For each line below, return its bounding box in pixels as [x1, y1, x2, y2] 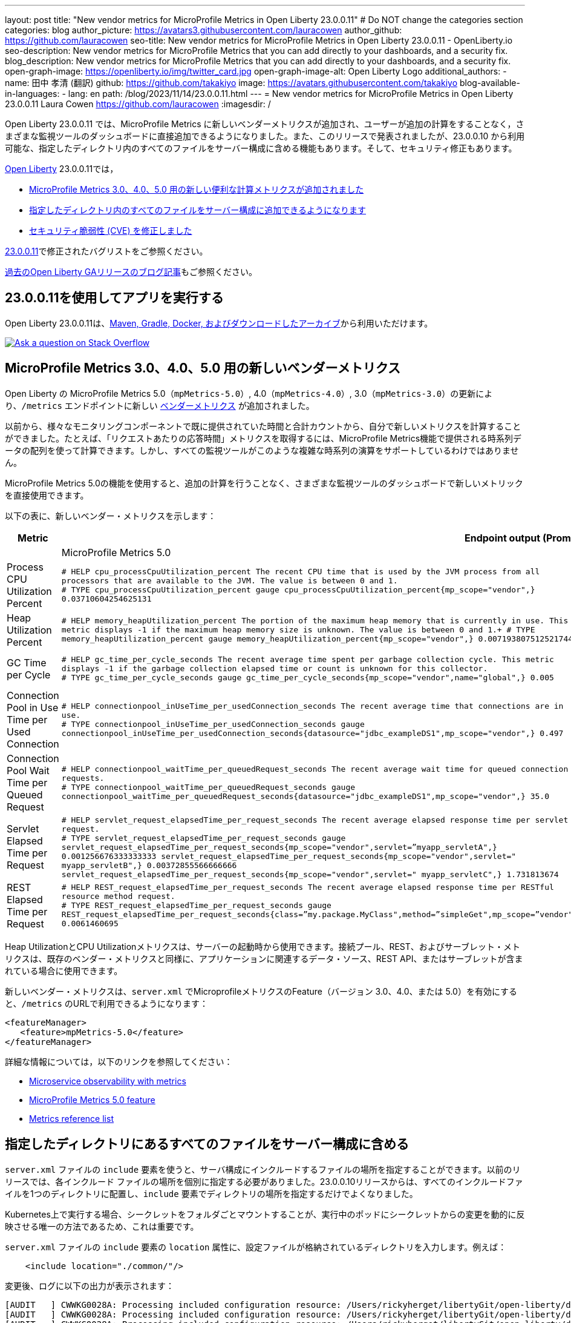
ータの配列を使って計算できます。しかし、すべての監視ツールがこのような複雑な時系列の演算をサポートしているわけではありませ [5, 445, 519, 456]
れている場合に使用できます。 [5, 965, 123, 976]
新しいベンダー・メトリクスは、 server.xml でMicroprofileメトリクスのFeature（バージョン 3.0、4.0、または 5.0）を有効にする [5, 986, 518, 996]
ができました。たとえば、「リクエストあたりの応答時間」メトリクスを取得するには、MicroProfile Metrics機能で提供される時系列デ [5, 433, 522, 443]
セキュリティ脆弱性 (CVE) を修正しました [29, 225, 192, 236]
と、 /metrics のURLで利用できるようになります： [5, 998, 208, 1009]
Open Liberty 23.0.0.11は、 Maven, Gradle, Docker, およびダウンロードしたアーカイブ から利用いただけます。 [5, 317, 433, 328]
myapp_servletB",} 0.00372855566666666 [61, 860, 237, 870]
